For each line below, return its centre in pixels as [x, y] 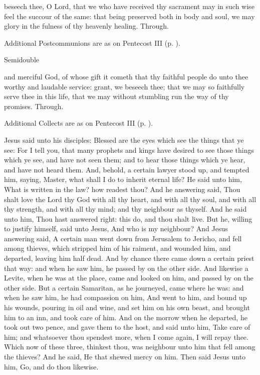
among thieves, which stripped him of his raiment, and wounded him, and [117, 248]
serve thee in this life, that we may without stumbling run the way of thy [116, 96]
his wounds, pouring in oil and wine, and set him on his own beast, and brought [127, 307]
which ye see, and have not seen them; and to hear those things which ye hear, [125, 160]
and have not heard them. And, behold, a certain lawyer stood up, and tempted [127, 169]
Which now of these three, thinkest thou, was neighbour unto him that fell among [130, 347]
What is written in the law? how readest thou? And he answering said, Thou [122, 189]
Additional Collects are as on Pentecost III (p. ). [79, 123]
